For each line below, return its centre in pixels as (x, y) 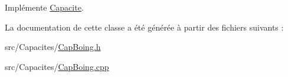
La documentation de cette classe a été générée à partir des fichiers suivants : (144, 27)
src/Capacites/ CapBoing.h (53, 47)
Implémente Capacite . (44, 7)
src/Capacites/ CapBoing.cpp (57, 66)
